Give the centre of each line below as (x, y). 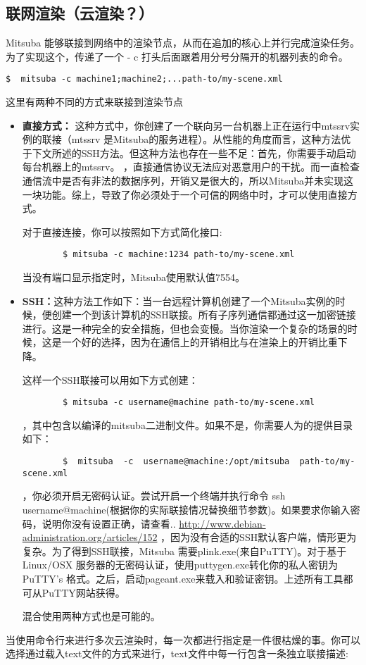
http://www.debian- (222, 523)
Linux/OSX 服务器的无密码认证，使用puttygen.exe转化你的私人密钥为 (180, 565)
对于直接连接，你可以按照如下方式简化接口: (122, 231)
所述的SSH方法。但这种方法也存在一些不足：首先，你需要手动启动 (204, 153)
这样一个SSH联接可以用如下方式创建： (110, 379)
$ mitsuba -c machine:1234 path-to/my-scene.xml (179, 255)
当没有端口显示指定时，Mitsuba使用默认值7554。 (134, 277)
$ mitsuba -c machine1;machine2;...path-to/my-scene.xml (144, 79)
